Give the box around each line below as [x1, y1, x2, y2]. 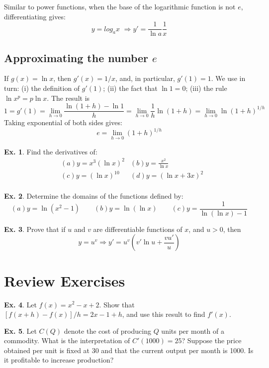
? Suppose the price [181, 335, 242, 346]
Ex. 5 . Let [4, 325, 37, 336]
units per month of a [161, 325, 224, 336]
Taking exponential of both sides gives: [4, 117, 122, 128]
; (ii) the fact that [103, 83, 158, 93]
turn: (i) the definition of [4, 83, 80, 93]
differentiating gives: [4, 11, 66, 21]
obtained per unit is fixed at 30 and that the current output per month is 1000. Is [4, 345, 254, 355]
